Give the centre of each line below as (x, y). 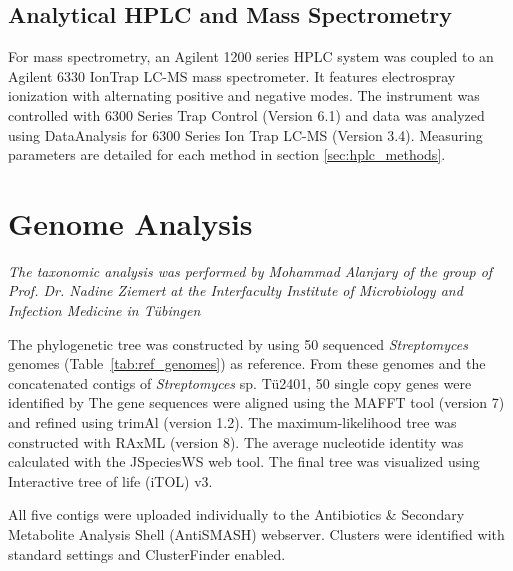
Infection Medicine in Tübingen (104, 310)
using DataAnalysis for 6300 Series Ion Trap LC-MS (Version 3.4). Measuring (245, 134)
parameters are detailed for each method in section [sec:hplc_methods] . (227, 154)
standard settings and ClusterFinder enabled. (147, 553)
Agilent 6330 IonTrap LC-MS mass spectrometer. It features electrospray (232, 75)
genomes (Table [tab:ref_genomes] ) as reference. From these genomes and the (247, 363)
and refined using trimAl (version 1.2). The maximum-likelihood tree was (232, 422)
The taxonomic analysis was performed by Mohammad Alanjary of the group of (250, 270)
